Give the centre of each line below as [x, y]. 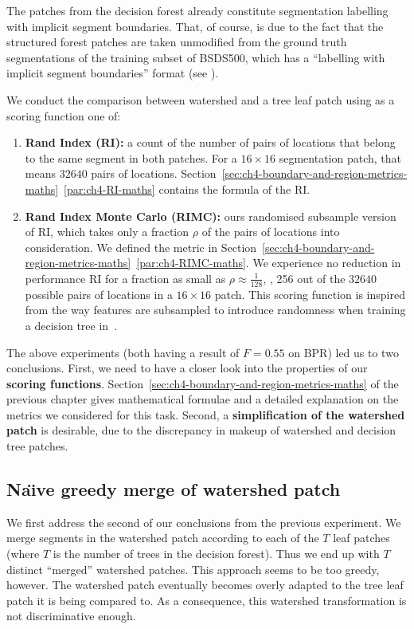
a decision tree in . [71, 325]
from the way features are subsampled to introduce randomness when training [215, 310]
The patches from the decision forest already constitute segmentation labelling [197, 10]
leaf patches [361, 538]
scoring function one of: [64, 115]
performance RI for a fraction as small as [125, 278]
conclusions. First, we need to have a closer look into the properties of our [187, 368]
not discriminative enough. [71, 616]
